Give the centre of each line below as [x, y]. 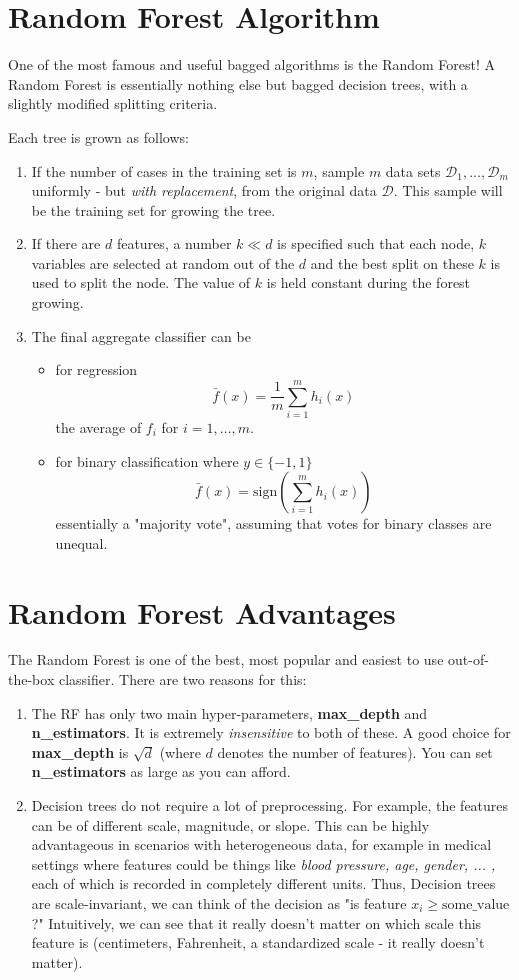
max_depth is [80, 751]
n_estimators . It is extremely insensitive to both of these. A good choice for [271, 732]
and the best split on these [392, 262]
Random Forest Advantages [202, 611]
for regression [96, 369]
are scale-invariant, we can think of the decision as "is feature [219, 903]
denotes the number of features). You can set [355, 751]
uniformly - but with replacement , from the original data [204, 190]
